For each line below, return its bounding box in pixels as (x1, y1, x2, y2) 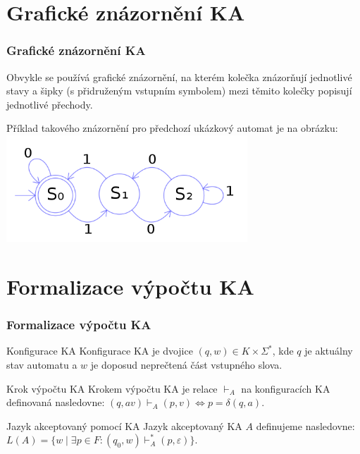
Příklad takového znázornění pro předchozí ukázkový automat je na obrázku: (6, 121, 338, 135)
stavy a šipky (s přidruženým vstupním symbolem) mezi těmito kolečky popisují (6, 83, 352, 98)
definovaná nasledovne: (6, 395, 105, 410)
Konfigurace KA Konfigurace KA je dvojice (6, 343, 193, 358)
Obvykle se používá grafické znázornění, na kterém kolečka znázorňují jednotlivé (6, 69, 352, 84)
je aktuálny (304, 343, 353, 358)
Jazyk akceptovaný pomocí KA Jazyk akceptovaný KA (6, 418, 242, 433)
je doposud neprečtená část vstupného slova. (90, 357, 283, 372)
